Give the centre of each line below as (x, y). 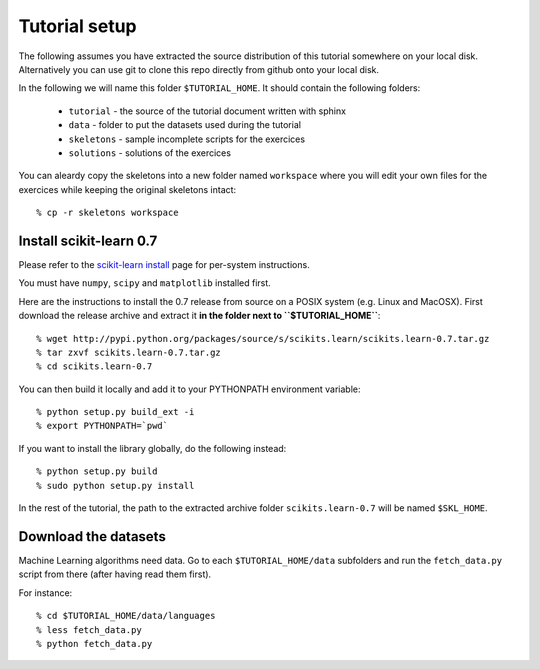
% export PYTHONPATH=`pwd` (102, 426)
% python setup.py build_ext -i (115, 412)
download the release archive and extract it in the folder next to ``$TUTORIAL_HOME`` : (199, 316)
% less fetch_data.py (89, 629)
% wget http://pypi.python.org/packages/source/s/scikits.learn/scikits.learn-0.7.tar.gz (263, 338)
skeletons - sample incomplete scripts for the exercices (186, 139)
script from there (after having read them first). (115, 574)
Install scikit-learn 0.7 (88, 240)
